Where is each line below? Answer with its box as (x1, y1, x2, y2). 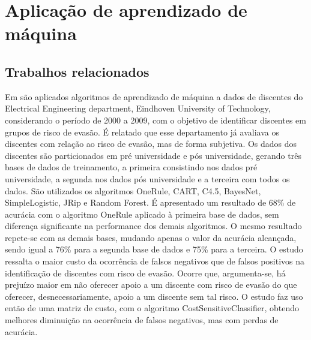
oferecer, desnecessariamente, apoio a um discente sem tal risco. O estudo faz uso (5, 290, 303, 302)
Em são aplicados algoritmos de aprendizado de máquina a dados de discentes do (5, 90, 303, 103)
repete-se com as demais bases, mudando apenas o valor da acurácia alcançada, (5, 231, 297, 243)
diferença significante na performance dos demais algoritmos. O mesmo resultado (5, 219, 302, 232)
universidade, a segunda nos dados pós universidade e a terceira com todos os (5, 172, 290, 185)
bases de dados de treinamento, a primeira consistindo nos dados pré (5, 161, 258, 173)
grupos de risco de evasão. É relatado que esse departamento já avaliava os (5, 125, 279, 138)
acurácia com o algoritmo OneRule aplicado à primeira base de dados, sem (5, 207, 279, 220)
